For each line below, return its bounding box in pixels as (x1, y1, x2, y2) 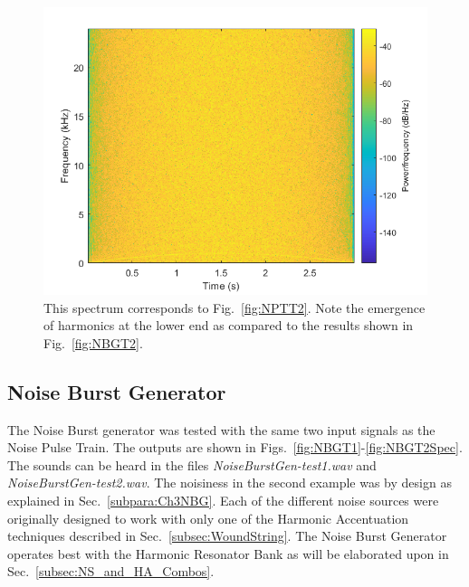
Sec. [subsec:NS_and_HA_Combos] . (7, 562, 215, 581)
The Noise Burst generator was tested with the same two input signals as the (7, 420, 435, 439)
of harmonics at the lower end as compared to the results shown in (43, 316, 414, 335)
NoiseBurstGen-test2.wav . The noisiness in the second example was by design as (7, 473, 452, 492)
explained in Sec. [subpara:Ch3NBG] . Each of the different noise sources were (7, 490, 439, 509)
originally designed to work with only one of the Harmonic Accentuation (7, 508, 409, 527)
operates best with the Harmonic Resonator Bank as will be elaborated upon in (7, 544, 449, 563)
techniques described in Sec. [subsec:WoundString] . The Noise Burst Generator (7, 526, 447, 545)
